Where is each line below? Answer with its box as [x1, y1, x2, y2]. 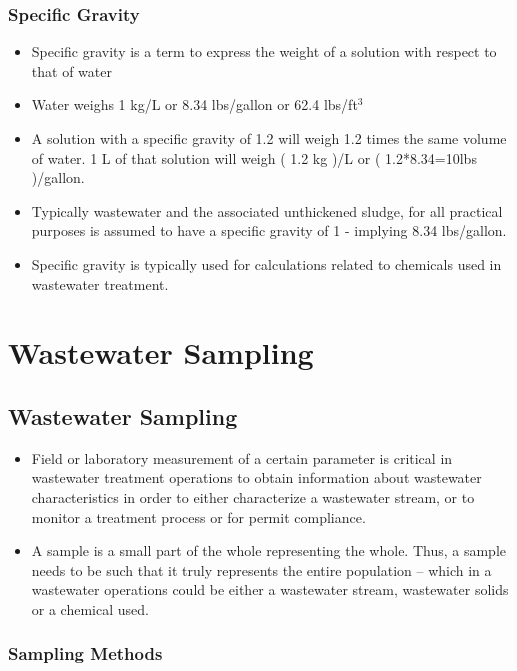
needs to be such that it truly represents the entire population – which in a [31, 559, 492, 580]
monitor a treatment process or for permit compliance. [31, 506, 366, 527]
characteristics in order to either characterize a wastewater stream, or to [31, 486, 475, 507]
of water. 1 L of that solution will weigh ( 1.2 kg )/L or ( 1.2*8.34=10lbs [31, 147, 477, 168]
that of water [31, 60, 112, 81]
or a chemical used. [31, 598, 149, 619]
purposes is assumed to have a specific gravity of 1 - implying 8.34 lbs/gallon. [31, 220, 507, 241]
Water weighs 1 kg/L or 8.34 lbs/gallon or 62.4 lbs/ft [31, 94, 358, 115]
